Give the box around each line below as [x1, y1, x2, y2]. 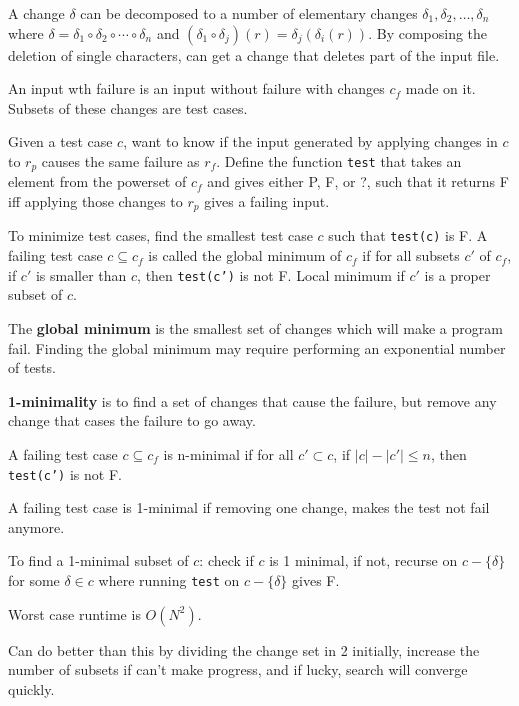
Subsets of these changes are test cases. [8, 97, 248, 118]
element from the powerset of [8, 171, 187, 192]
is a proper [424, 264, 491, 285]
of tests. [8, 357, 56, 378]
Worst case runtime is [8, 603, 141, 624]
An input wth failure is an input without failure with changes [8, 78, 385, 99]
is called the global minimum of [148, 245, 342, 266]
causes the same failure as [41, 150, 200, 171]
